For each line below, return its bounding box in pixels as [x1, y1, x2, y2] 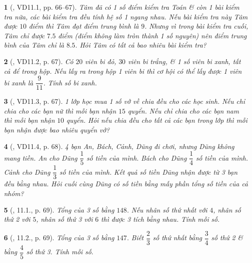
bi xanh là [4, 77, 34, 87]
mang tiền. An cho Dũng [4, 152, 78, 163]
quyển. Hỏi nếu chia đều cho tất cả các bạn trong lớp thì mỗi [66, 115, 248, 125]
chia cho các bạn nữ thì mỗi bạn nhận [4, 105, 117, 115]
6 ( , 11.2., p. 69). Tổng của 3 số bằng [4, 232, 115, 243]
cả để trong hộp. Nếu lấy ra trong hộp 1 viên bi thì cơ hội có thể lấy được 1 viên [4, 66, 242, 76]
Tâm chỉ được [4, 30, 45, 40]
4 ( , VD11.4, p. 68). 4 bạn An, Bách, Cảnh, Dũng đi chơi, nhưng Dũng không [4, 141, 235, 151]
